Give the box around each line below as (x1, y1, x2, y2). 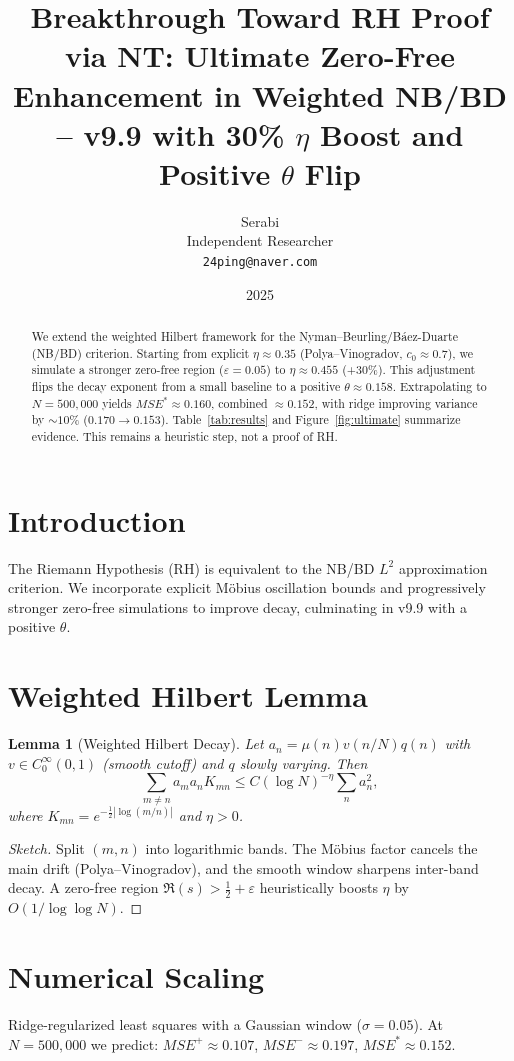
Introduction (8, 499, 186, 540)
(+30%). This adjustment (342, 361, 476, 378)
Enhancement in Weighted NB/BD (12, 74, 507, 115)
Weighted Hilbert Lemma (8, 675, 368, 716)
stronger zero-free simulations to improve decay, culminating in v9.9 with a (8, 596, 467, 617)
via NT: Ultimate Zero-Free (64, 35, 456, 76)
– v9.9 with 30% (56, 113, 285, 154)
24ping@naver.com (202, 255, 318, 270)
